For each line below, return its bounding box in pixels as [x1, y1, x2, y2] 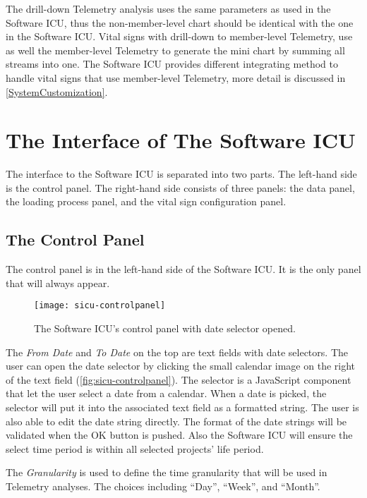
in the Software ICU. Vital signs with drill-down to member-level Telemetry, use [6, 29, 353, 44]
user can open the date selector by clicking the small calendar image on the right [6, 358, 356, 373]
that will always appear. [6, 275, 110, 290]
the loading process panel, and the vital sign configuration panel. [6, 194, 287, 209]
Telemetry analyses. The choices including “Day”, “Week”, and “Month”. [6, 479, 320, 494]
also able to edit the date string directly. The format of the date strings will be [6, 413, 347, 428]
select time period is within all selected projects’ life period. [6, 441, 264, 456]
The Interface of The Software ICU [6, 126, 356, 154]
